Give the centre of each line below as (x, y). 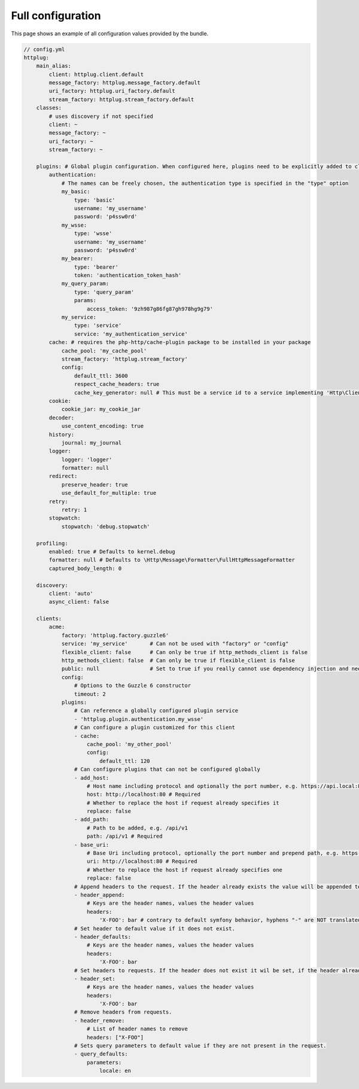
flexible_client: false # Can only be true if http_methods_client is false (185, 652)
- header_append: (99, 895)
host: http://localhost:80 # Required (144, 795)
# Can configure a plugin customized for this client (155, 728)
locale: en (115, 1071)
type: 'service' (98, 326)
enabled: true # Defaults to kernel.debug (112, 551)
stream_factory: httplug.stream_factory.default (121, 99)
